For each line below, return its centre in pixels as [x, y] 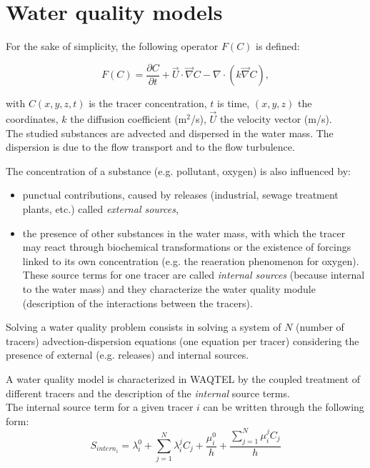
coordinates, [32, 119]
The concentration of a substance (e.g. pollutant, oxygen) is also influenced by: [178, 170]
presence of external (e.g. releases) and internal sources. [127, 355]
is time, [234, 103]
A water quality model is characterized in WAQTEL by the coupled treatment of [183, 378]
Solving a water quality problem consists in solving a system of [144, 327]
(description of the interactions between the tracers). [137, 303]
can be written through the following [284, 407]
